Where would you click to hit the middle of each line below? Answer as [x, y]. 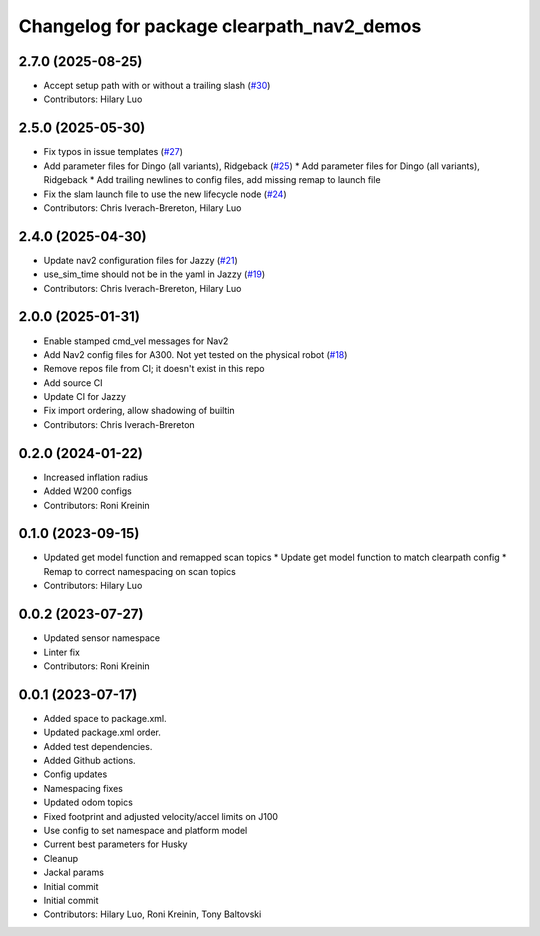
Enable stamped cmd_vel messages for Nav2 [136, 341]
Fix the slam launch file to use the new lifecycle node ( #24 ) [165, 194]
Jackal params [74, 872]
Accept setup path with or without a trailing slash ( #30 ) [157, 86]
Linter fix [61, 652]
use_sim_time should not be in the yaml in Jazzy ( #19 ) [154, 274]
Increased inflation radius [96, 477]
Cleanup [61, 858]
